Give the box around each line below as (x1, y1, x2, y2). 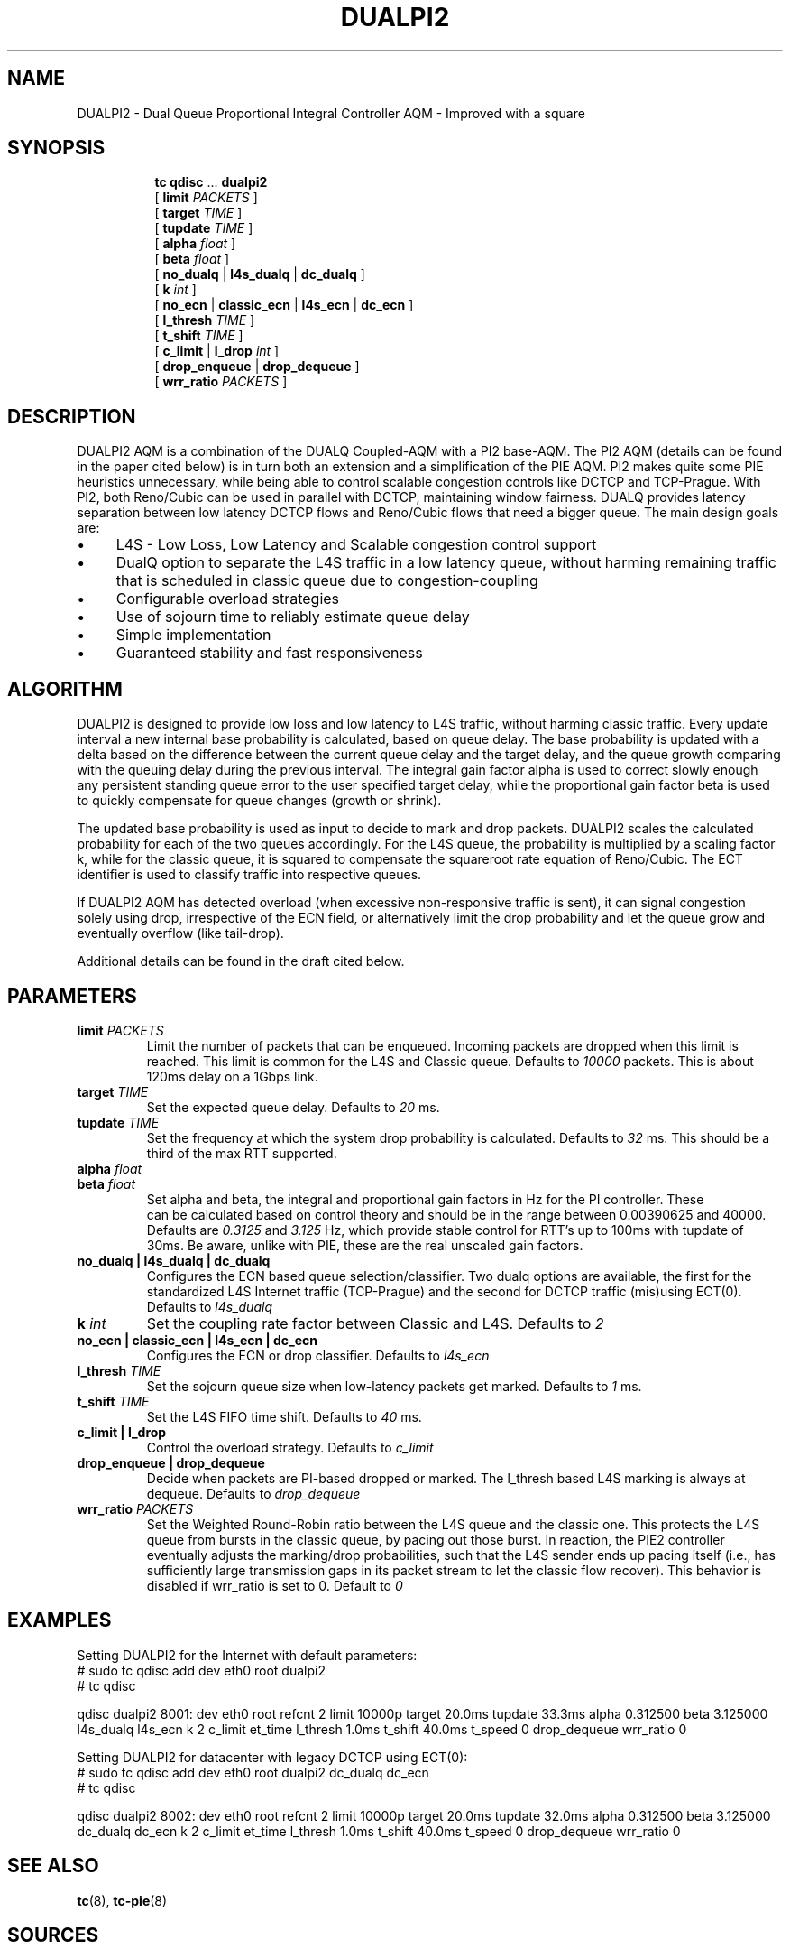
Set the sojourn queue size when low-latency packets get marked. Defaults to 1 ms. (146, 1378, 642, 1394)
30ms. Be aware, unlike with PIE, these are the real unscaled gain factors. (146, 1237, 583, 1253)
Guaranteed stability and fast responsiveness (115, 644, 423, 663)
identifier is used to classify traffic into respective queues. (77, 867, 422, 883)
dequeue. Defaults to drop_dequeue (146, 1485, 361, 1501)
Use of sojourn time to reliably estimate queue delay (115, 608, 470, 626)
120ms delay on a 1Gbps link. (146, 1068, 318, 1084)
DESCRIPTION (7, 404, 136, 428)
